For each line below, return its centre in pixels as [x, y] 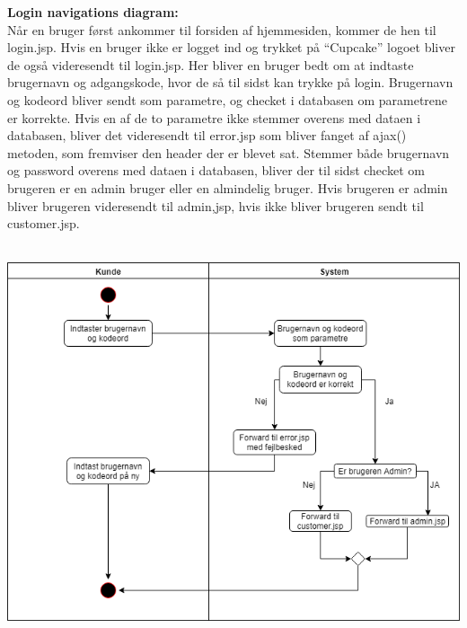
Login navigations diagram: [93, 12]
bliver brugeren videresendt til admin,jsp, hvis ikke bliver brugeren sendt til [216, 205]
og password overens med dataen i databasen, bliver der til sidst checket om [216, 170]
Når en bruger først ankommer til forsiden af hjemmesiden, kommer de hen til [222, 29]
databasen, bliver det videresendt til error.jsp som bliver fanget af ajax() [207, 135]
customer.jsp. [44, 223]
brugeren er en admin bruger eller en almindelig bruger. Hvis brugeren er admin [228, 187]
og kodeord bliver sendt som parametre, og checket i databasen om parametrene [228, 99]
